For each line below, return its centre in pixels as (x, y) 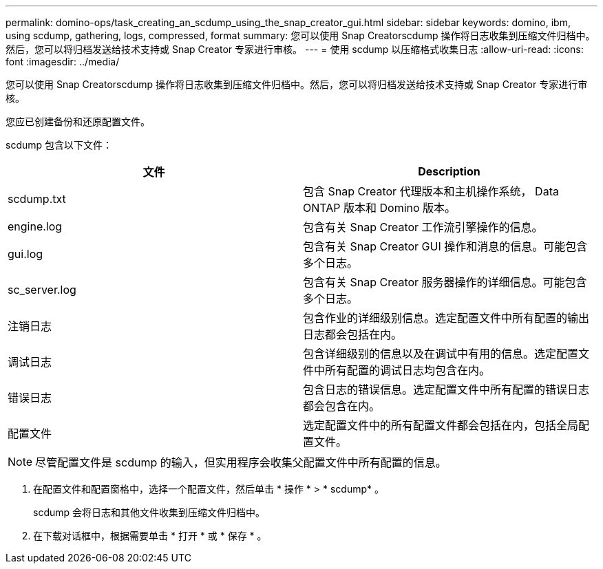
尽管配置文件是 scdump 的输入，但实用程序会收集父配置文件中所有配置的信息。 (241, 462)
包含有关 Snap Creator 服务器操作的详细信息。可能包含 (445, 282)
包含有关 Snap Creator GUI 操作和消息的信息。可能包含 (445, 246)
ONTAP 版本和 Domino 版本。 (380, 208)
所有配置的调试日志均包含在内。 (408, 370)
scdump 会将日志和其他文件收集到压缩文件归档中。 (149, 512)
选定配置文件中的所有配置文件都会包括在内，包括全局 (441, 425)
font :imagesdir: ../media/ (63, 62)
